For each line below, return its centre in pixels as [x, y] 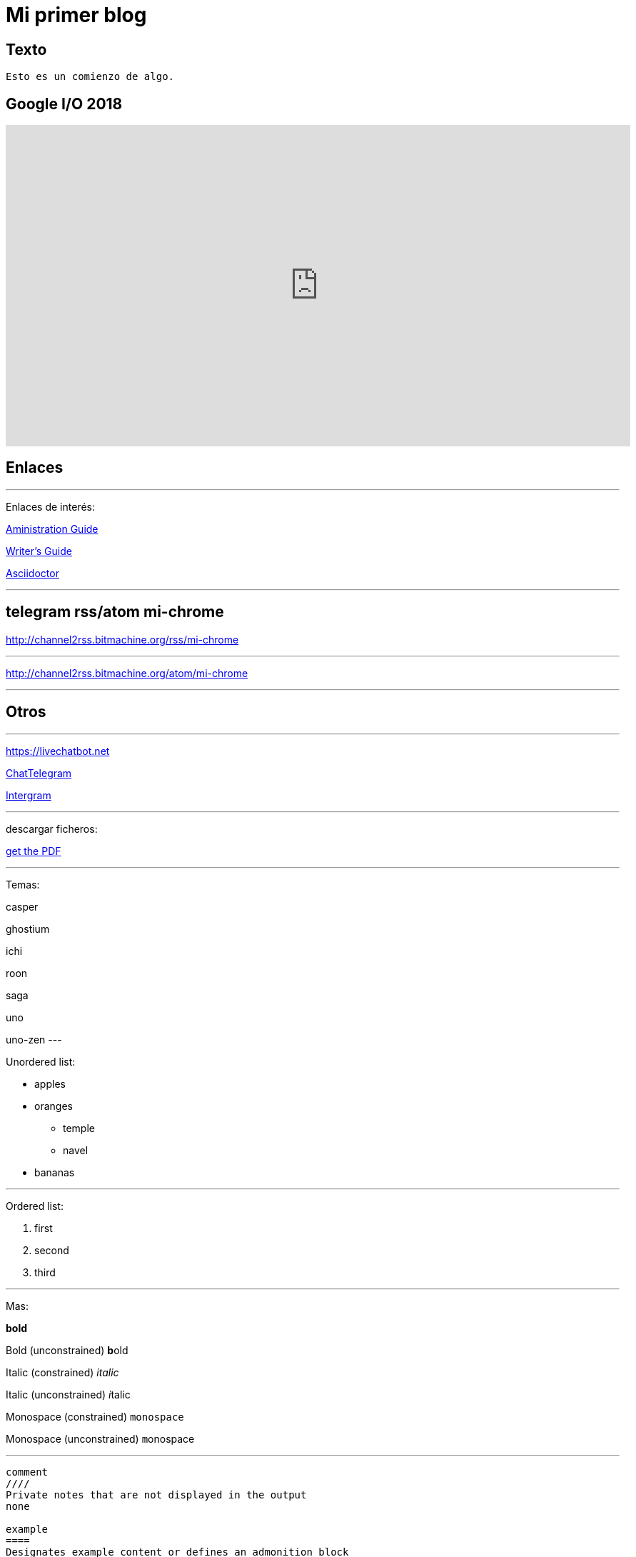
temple [79, 1128]
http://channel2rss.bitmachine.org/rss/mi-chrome [122, 639]
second [52, 1250]
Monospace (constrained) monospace [95, 1416]
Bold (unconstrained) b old [67, 1350]
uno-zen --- [34, 1039]
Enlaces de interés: [50, 506]
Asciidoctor [32, 573]
